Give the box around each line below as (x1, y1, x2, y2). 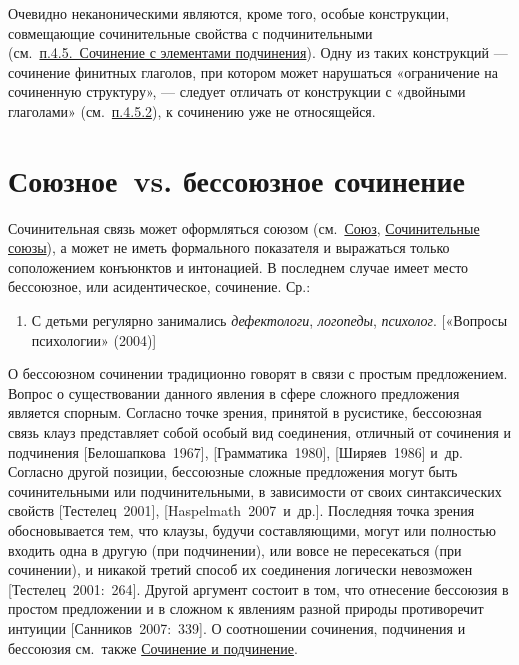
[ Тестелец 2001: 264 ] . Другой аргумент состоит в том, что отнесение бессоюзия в (8, 578, 509, 599)
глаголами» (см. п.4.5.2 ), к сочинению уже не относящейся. (8, 100, 376, 121)
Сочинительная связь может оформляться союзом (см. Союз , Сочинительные (8, 217, 480, 238)
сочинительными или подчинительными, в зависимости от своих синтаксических (8, 480, 502, 501)
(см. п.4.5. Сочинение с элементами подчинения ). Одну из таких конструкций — (8, 42, 508, 63)
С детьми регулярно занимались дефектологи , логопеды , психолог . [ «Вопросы (31, 310, 508, 331)
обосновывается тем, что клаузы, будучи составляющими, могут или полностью (8, 520, 496, 540)
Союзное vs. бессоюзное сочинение (8, 159, 465, 200)
